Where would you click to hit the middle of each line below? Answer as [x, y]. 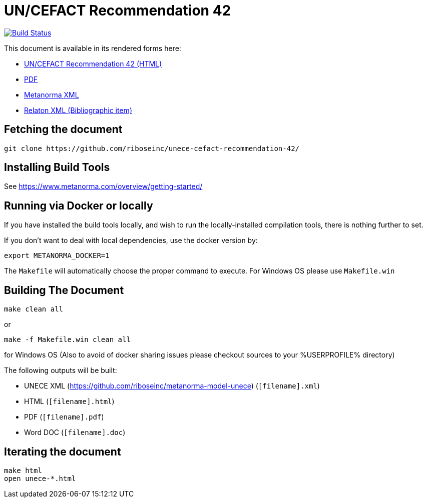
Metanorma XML [52, 94]
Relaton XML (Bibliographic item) [78, 110]
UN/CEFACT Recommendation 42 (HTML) [93, 63]
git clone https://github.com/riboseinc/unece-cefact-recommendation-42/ [152, 148]
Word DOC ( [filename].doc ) [75, 432]
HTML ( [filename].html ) [69, 401]
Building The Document [64, 290]
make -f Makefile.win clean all [67, 340]
